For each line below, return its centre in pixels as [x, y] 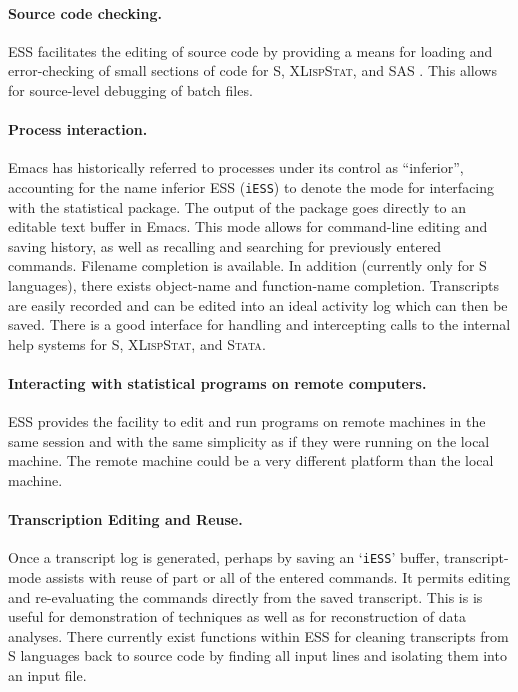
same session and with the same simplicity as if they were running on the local [249, 440]
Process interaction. [78, 129]
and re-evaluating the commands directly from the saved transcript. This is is [245, 596]
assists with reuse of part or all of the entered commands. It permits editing [278, 577]
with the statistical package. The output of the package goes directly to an [237, 206]
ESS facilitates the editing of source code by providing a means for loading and [250, 50]
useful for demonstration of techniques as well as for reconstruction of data [237, 616]
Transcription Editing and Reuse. [125, 519]
